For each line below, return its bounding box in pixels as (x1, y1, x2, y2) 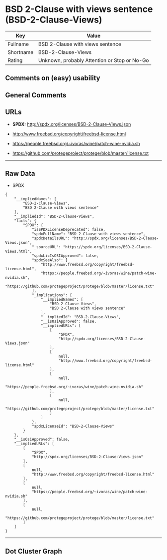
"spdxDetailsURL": (31, 236, 70, 241)
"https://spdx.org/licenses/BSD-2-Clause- (63, 245, 153, 250)
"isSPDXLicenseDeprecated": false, (31, 227, 106, 232)
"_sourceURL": (31, 245, 61, 250)
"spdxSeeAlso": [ (31, 258, 68, 263)
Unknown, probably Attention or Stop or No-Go (38, 56, 149, 63)
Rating (7, 56, 23, 63)
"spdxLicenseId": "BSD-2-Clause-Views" (31, 424, 114, 429)
